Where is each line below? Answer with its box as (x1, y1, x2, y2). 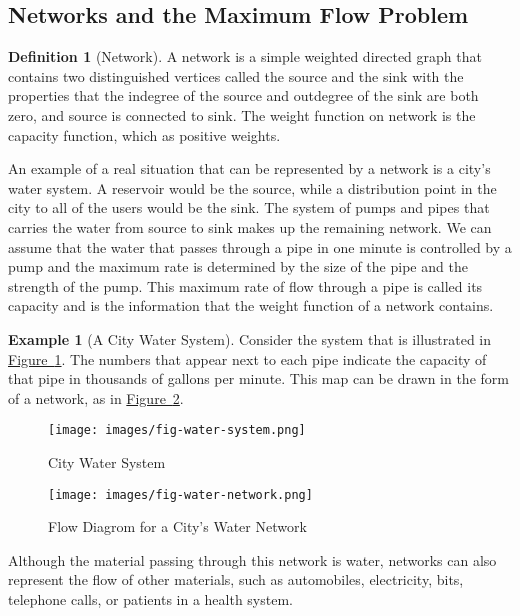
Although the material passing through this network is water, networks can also (8, 549, 497, 570)
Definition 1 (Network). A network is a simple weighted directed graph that (8, 46, 482, 67)
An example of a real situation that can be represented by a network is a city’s (8, 158, 491, 179)
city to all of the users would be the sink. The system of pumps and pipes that (8, 197, 490, 218)
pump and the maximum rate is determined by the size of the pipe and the (8, 256, 468, 277)
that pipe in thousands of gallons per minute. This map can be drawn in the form (8, 368, 509, 389)
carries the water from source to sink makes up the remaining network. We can (8, 216, 492, 237)
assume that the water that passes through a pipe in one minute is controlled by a (8, 236, 512, 257)
